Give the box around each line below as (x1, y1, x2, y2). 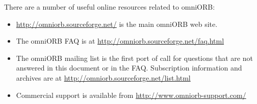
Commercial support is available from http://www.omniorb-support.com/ (16, 89, 246, 100)
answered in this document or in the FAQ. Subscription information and (16, 62, 242, 73)
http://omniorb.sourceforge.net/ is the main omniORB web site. (16, 18, 218, 29)
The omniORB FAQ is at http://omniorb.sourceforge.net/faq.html (16, 36, 224, 46)
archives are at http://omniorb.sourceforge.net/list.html (16, 72, 191, 83)
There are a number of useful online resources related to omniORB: (4, 2, 215, 12)
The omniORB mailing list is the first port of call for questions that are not (16, 52, 253, 63)
